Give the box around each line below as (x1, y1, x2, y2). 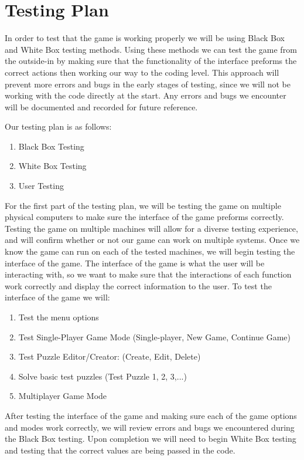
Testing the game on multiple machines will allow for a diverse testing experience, (5, 222, 298, 234)
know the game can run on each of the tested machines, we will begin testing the (5, 245, 295, 258)
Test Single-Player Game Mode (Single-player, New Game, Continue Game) (18, 330, 291, 343)
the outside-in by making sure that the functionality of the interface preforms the (5, 55, 297, 67)
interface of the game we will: (5, 291, 110, 303)
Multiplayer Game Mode (18, 390, 107, 402)
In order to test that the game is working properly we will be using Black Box (5, 32, 285, 44)
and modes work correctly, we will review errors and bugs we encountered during (5, 421, 295, 433)
